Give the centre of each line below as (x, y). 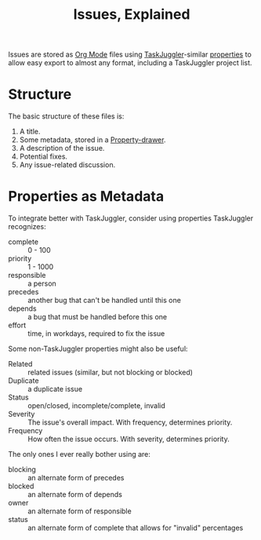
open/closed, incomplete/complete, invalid (97, 406)
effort (17, 325)
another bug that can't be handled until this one (105, 301)
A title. (30, 132)
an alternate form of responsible (80, 511)
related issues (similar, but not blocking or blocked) (111, 372)
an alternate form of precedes (76, 478)
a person (42, 283)
